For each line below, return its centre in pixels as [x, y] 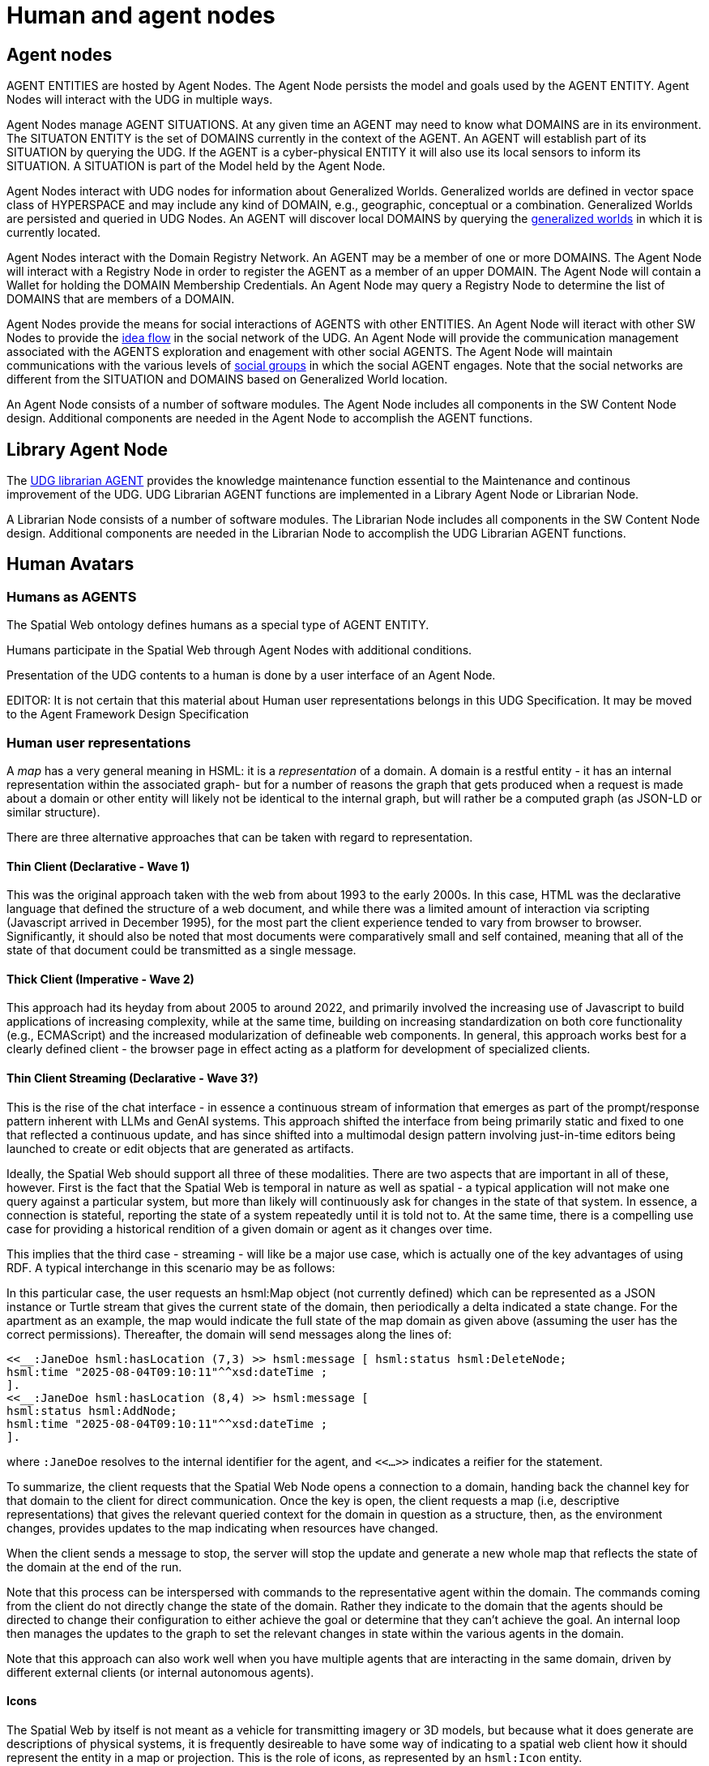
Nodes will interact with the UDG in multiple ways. [140, 100]
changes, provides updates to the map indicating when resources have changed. [222, 1528]
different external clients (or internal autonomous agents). [160, 1672]
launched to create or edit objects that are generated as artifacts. [180, 1148]
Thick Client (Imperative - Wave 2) [100, 979]
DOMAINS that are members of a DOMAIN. [121, 299]
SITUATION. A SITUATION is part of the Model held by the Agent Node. [196, 166]
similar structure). [53, 812]
